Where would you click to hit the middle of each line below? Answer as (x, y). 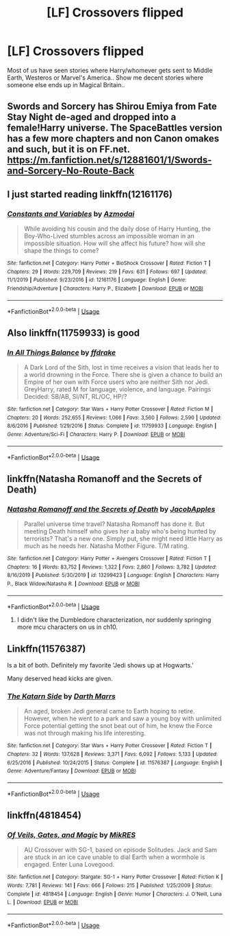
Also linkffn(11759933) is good (74, 333)
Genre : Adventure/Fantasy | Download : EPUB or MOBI (72, 771)
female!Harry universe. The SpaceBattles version (115, 128)
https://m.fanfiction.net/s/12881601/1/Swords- (110, 160)
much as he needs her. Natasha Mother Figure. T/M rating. (106, 546)
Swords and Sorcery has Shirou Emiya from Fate (112, 107)
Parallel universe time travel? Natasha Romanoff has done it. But (114, 524)
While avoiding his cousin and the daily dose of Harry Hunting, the (117, 229)
